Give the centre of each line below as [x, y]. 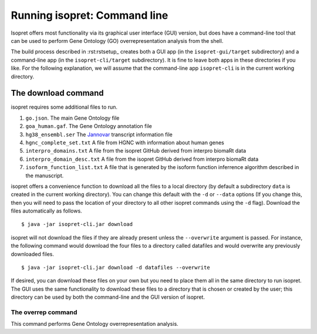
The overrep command [44, 312]
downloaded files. [33, 254]
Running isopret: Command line [90, 15]
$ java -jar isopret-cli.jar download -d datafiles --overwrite [116, 268]
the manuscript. [45, 176]
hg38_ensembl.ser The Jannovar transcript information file [99, 134]
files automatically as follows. [46, 211]
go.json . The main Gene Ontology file [72, 118]
